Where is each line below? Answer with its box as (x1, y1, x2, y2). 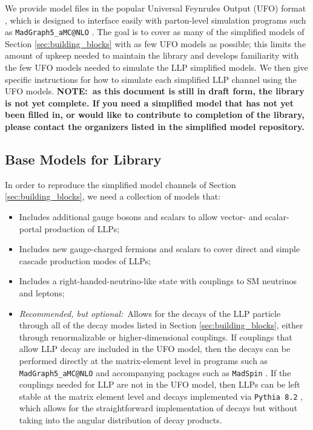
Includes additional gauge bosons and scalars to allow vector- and (19, 210, 263, 223)
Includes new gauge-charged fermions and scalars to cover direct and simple (19, 243, 300, 255)
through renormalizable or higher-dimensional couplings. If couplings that (19, 330, 292, 343)
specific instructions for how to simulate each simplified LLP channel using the (5, 73, 297, 85)
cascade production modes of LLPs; (19, 254, 151, 267)
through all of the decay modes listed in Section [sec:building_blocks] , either (19, 319, 303, 331)
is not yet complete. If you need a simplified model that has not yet (5, 96, 294, 109)
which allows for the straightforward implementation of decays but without (19, 402, 298, 414)
